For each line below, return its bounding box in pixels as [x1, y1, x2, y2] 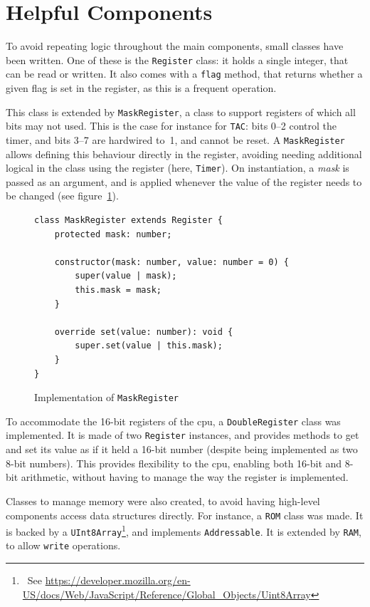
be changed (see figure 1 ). [6, 188, 119, 203]
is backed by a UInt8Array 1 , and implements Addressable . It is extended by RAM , [6, 522, 361, 539]
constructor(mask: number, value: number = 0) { [54, 256, 289, 267]
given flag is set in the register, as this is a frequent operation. [6, 81, 277, 95]
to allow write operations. [6, 538, 121, 553]
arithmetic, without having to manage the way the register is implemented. [21, 469, 349, 484]
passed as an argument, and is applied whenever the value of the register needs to [6, 174, 362, 189]
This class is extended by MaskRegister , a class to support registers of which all [6, 104, 356, 119]
